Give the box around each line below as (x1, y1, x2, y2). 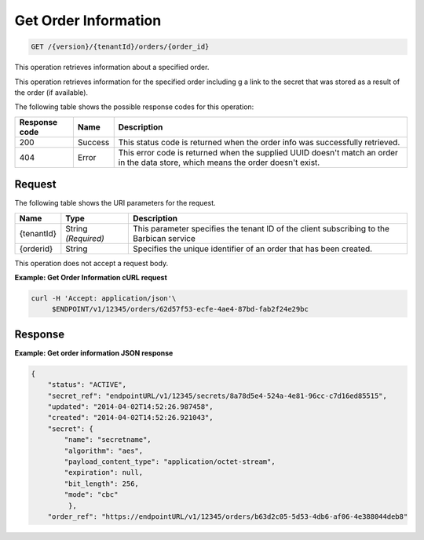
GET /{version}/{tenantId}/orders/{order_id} (31, 42, 210, 51)
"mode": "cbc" (64, 491, 119, 499)
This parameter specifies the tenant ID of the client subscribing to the (132, 223, 390, 234)
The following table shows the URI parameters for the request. (14, 199, 216, 208)
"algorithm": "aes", (64, 446, 144, 455)
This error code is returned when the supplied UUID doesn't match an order (118, 147, 398, 158)
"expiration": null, (64, 468, 144, 477)
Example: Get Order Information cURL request (14, 272, 168, 282)
